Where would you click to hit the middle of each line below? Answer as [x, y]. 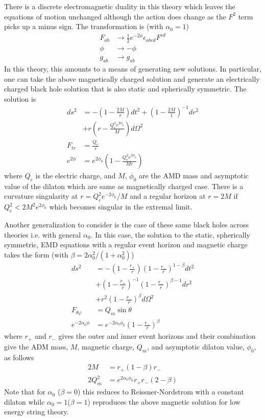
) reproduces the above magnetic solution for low [164, 401]
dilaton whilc [25, 401]
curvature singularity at [41, 196]
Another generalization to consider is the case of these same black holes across [127, 225]
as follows [19, 357]
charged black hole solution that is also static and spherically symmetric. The [125, 89]
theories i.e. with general [43, 234]
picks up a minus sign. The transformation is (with [84, 26]
